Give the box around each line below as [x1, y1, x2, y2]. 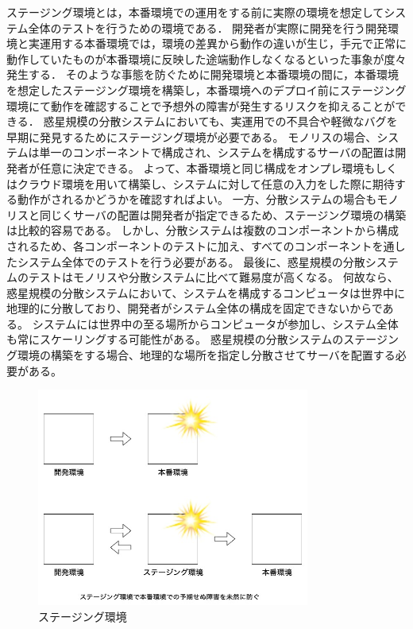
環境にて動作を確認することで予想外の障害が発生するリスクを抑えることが [6, 97, 396, 114]
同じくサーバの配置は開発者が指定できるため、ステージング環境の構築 [39, 206, 407, 223]
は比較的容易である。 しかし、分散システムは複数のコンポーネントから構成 [6, 222, 399, 239]
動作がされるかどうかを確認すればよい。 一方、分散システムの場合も [17, 191, 377, 208]
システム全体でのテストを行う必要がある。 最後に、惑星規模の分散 [17, 253, 365, 270]
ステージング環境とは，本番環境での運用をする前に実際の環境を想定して [6, 4, 384, 20]
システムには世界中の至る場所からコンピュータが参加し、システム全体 [32, 315, 399, 332]
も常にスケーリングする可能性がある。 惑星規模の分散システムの [6, 331, 344, 348]
